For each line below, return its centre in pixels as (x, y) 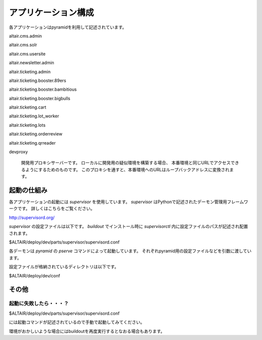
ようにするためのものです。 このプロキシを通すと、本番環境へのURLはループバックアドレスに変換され (127, 169)
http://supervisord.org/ (32, 217)
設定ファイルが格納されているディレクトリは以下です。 (64, 267)
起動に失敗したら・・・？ (39, 304)
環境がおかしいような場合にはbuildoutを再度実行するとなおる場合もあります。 (87, 331)
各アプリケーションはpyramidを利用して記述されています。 (68, 27)
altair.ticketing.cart (28, 107)
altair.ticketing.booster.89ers (38, 81)
